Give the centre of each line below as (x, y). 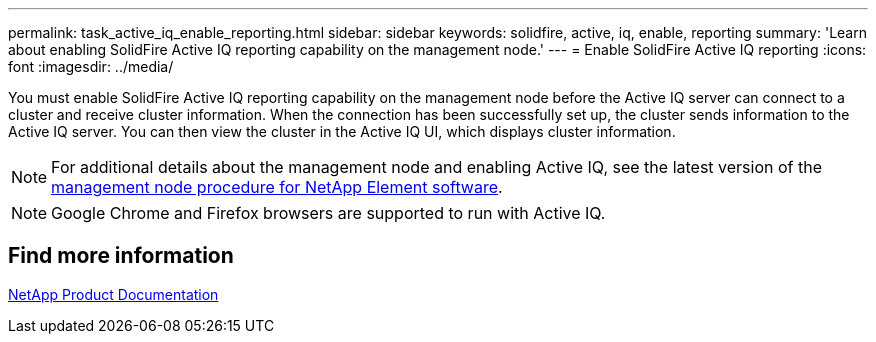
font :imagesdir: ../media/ (91, 66)
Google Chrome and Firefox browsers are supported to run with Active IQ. (328, 213)
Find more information (121, 256)
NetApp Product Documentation (113, 294)
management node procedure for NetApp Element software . (277, 187)
